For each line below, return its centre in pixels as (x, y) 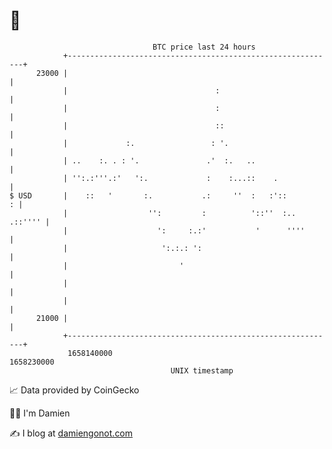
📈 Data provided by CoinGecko (74, 390)
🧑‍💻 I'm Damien (40, 413)
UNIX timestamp (202, 370)
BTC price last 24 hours (204, 47)
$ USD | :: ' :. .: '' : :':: (148, 195)
